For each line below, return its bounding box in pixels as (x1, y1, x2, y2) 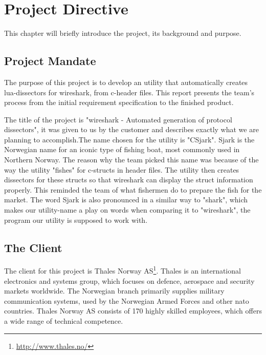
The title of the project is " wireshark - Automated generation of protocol (4, 114, 232, 124)
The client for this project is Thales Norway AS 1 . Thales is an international (4, 264, 241, 276)
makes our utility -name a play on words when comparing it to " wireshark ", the (4, 204, 251, 215)
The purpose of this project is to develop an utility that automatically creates (4, 76, 248, 87)
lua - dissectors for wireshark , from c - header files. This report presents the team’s (4, 87, 255, 97)
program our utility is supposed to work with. (4, 214, 148, 225)
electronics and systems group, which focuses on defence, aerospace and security (4, 275, 255, 286)
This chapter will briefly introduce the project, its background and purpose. (4, 28, 241, 38)
